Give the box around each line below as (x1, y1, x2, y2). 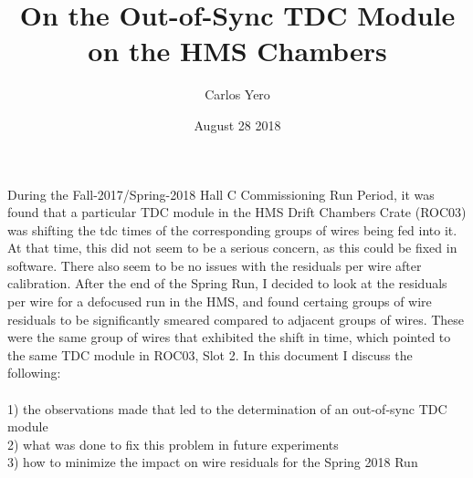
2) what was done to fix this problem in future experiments (7, 434, 339, 453)
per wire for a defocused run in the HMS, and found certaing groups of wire (7, 292, 432, 311)
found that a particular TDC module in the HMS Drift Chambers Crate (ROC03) (7, 203, 467, 222)
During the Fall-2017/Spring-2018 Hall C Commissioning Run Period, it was (7, 184, 435, 203)
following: (7, 363, 61, 382)
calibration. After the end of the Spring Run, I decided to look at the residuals (7, 274, 447, 293)
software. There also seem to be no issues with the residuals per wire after (7, 255, 422, 275)
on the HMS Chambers (88, 32, 387, 69)
